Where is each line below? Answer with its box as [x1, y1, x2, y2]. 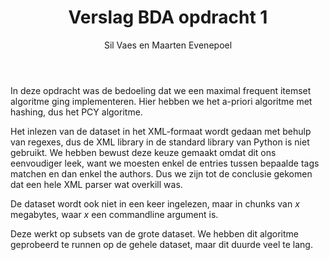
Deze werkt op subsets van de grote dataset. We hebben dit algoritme [10, 227, 300, 240]
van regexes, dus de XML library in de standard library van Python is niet [10, 136, 310, 148]
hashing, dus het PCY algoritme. [10, 106, 143, 118]
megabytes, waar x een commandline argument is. [10, 208, 219, 220]
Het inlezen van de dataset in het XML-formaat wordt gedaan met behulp [10, 125, 312, 137]
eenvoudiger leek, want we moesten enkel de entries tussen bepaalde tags [10, 157, 320, 169]
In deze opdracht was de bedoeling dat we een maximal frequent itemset [10, 84, 312, 96]
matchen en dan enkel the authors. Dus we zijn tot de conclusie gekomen [10, 167, 313, 180]
